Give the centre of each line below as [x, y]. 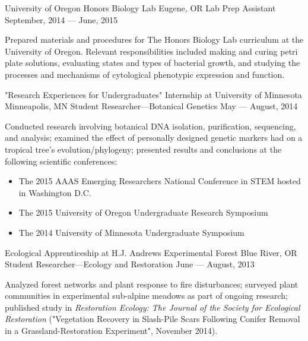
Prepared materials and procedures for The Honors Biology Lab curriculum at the [154, 40]
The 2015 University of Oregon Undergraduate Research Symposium [143, 212]
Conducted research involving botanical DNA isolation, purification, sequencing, [150, 126]
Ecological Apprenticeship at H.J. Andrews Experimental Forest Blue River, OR [151, 252]
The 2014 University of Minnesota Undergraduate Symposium [131, 232]
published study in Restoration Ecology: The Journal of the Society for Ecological [153, 307]
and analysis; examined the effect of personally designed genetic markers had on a [154, 138]
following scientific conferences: [61, 161]
